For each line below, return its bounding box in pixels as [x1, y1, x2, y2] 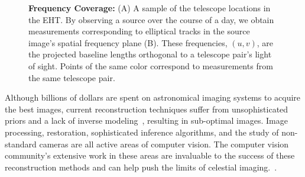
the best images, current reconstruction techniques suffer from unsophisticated [5, 102, 288, 115]
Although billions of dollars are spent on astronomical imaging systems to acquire [5, 91, 301, 104]
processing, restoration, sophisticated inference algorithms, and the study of [5, 125, 279, 138]
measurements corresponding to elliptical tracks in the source [28, 25, 250, 37]
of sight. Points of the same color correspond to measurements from [28, 59, 273, 72]
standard [5, 137, 37, 150]
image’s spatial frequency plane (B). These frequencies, [28, 36, 228, 49]
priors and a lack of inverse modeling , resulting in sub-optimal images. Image [5, 114, 288, 127]
